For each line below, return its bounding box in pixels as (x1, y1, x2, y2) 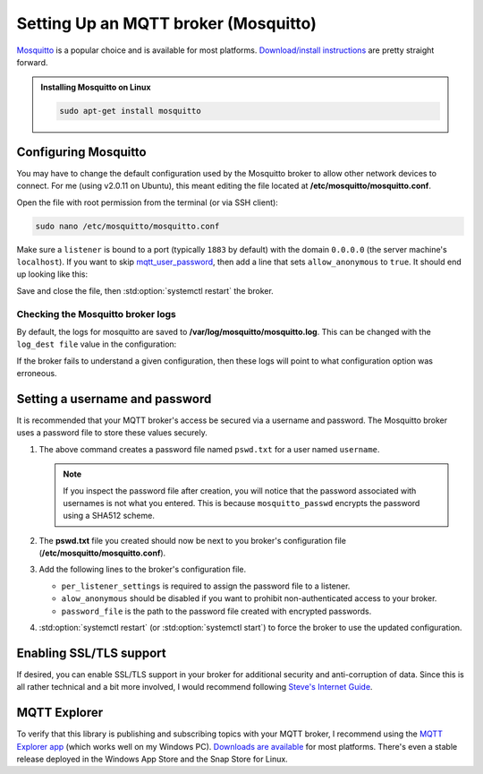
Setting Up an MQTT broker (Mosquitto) (16, 13, 317, 33)
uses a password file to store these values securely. (16, 427, 208, 438)
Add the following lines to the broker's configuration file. (38, 564, 247, 575)
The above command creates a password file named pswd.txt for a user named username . (38, 443, 380, 454)
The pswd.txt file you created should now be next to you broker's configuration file (38, 535, 346, 546)
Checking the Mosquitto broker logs (16, 307, 176, 320)
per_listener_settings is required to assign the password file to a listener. (61, 580, 351, 591)
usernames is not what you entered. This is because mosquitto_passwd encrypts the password (63, 497, 420, 508)
